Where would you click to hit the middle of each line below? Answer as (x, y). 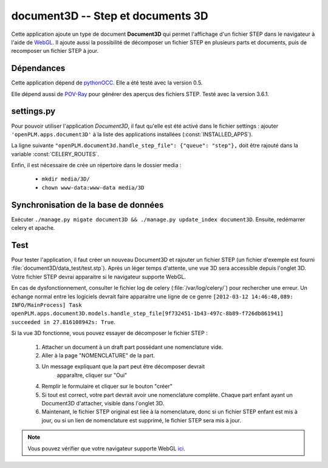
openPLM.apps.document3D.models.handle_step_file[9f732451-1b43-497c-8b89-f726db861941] (147, 314)
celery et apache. (33, 228)
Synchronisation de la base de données (87, 205)
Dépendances (38, 68)
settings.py (33, 112)
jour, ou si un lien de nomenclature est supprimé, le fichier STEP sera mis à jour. (141, 420)
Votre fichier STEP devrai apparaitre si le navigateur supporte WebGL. (99, 277)
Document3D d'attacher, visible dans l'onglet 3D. (103, 403)
